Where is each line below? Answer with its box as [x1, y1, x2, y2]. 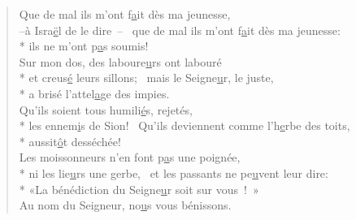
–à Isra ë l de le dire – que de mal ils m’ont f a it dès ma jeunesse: [19, 21, 341, 38]
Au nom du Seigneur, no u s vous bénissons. [19, 196, 232, 214]
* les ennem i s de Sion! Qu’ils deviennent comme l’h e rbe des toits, [19, 117, 350, 134]
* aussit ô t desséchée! [19, 132, 121, 149]
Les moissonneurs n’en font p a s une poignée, [19, 149, 241, 166]
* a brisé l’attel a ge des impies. [19, 84, 170, 101]
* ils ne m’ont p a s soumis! [19, 37, 149, 54]
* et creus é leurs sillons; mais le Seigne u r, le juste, [19, 69, 274, 86]
